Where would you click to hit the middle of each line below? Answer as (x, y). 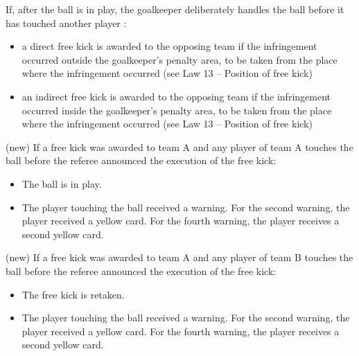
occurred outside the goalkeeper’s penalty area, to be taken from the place (179, 59)
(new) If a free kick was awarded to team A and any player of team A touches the (179, 146)
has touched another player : (66, 23)
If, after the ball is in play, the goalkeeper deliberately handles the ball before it (175, 9)
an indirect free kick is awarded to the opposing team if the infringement (176, 96)
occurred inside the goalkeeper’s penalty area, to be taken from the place (177, 110)
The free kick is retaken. (73, 294)
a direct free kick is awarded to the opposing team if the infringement (169, 46)
